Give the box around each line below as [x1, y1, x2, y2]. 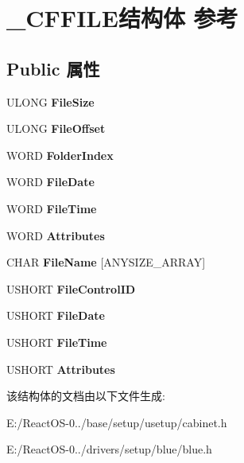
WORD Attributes [6, 227, 105, 243]
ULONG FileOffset [6, 120, 106, 137]
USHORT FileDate [6, 307, 105, 324]
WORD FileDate [6, 173, 95, 190]
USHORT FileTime [6, 333, 107, 350]
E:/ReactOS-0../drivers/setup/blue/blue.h [6, 441, 212, 457]
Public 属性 [6, 56, 100, 80]
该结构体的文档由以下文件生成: [6, 387, 165, 404]
